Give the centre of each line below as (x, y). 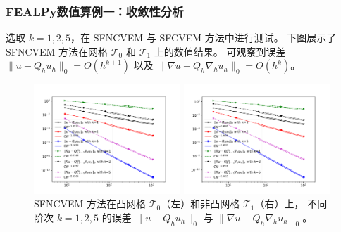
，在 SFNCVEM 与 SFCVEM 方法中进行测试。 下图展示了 (204, 38)
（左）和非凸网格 (200, 204)
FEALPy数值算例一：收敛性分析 (95, 11)
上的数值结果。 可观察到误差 (220, 51)
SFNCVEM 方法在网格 (57, 51)
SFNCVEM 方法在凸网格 (90, 204)
